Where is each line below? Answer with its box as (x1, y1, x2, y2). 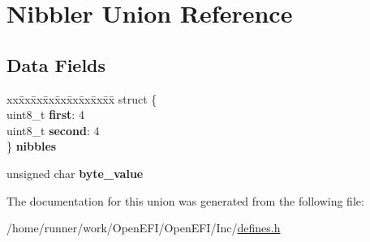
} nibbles (6, 138, 57, 155)
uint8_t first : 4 (6, 106, 84, 123)
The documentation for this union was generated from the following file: (6, 192, 364, 209)
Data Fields (6, 52, 106, 77)
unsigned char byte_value (6, 164, 144, 181)
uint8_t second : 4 (6, 121, 100, 138)
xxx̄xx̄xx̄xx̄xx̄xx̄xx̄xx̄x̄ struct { (6, 90, 157, 107)
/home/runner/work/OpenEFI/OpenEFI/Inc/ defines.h (6, 219, 281, 236)
